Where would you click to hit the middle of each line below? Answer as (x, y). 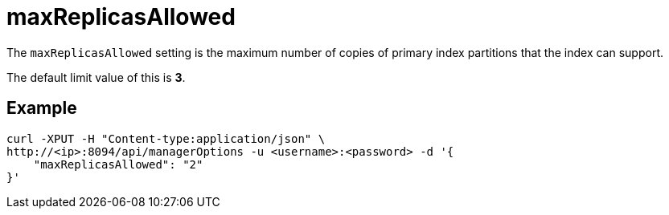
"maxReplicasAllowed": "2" (118, 164)
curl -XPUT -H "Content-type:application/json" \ (166, 138)
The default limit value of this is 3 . (96, 77)
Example (42, 108)
